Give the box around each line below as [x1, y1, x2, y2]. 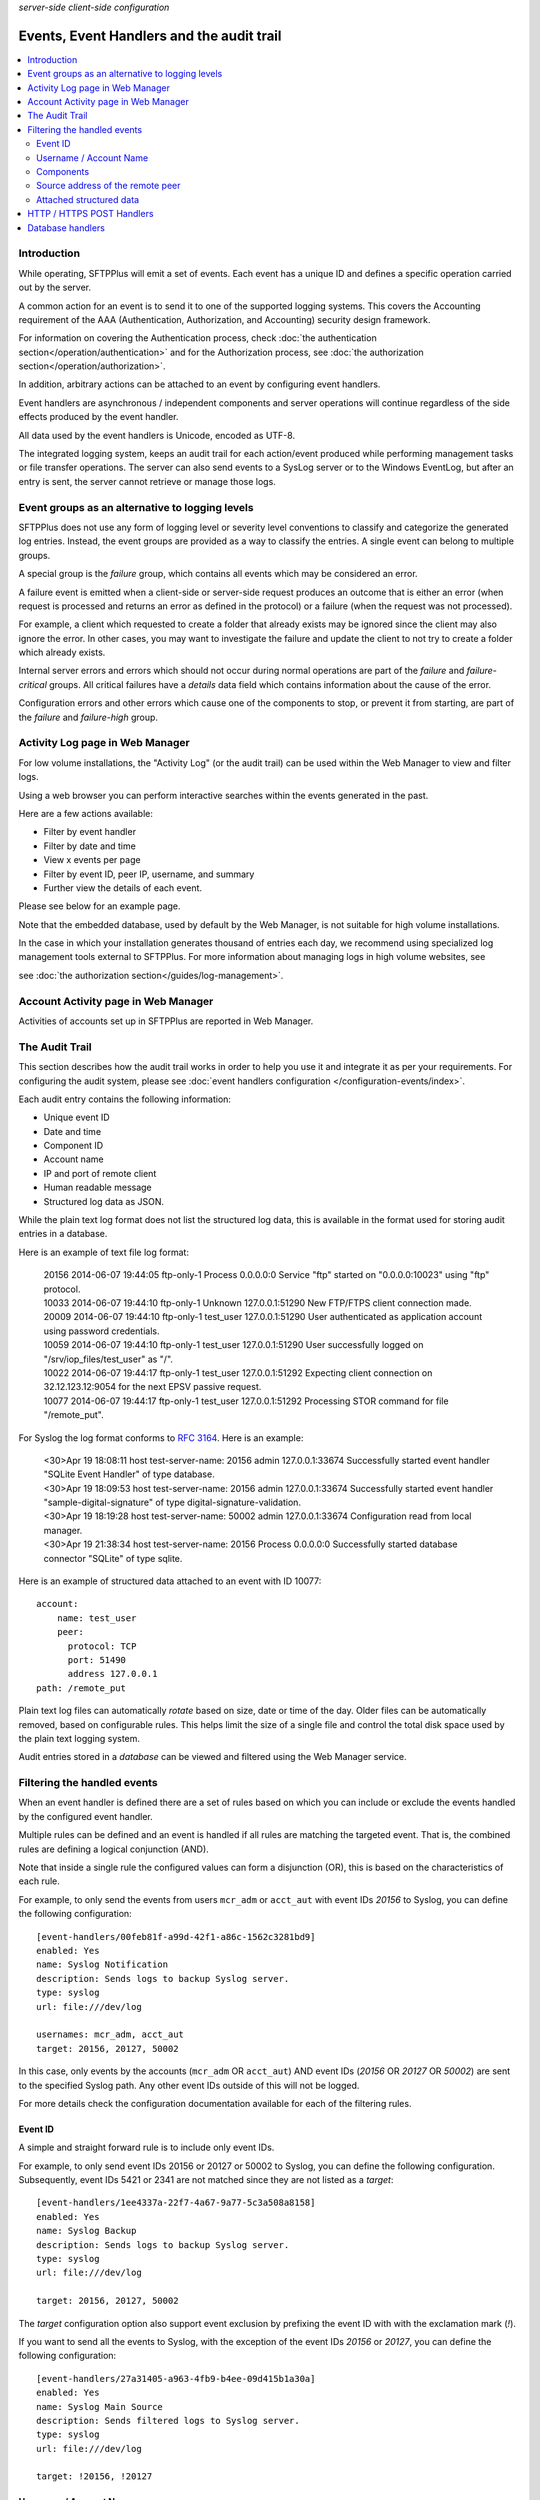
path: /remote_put [36, 1682, 127, 1694]
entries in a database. [18, 1228, 108, 1240]
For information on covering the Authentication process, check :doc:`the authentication [18, 332, 377, 344]
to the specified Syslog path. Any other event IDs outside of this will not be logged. [18, 2079, 360, 2091]
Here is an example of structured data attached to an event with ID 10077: [18, 1575, 322, 1587]
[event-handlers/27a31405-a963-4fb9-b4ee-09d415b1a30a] [36, 2373, 316, 2384]
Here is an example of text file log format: [18, 1246, 190, 1258]
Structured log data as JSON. [43, 1195, 165, 1207]
